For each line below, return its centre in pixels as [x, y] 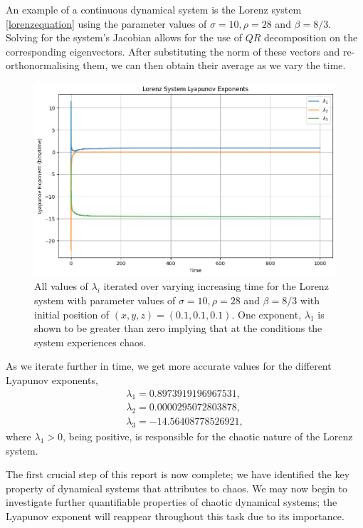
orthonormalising [43, 65]
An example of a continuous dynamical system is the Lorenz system [154, 9]
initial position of [72, 314]
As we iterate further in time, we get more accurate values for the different [169, 366]
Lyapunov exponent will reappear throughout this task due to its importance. [175, 516]
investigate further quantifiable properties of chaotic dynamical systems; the [172, 502]
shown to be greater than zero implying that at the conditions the [178, 328]
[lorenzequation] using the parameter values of [106, 23]
